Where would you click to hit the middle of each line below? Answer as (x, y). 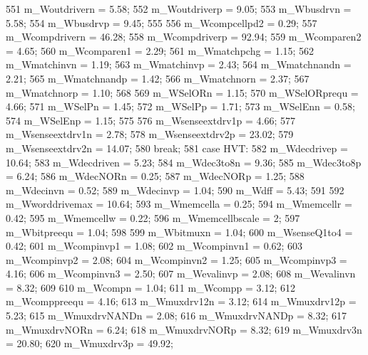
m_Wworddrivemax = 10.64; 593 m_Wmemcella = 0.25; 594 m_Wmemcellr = (179, 204)
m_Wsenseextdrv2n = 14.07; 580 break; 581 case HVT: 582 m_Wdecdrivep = (177, 148)
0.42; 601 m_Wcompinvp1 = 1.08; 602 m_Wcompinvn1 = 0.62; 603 (154, 246)
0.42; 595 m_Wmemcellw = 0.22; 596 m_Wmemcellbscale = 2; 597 (153, 217)
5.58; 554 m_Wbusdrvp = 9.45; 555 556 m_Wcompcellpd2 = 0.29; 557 (162, 22)
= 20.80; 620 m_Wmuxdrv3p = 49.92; (90, 343)
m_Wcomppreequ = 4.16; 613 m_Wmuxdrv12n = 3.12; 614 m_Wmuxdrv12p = (181, 301)
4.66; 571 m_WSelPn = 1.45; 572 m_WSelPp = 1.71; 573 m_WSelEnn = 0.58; (180, 106)
